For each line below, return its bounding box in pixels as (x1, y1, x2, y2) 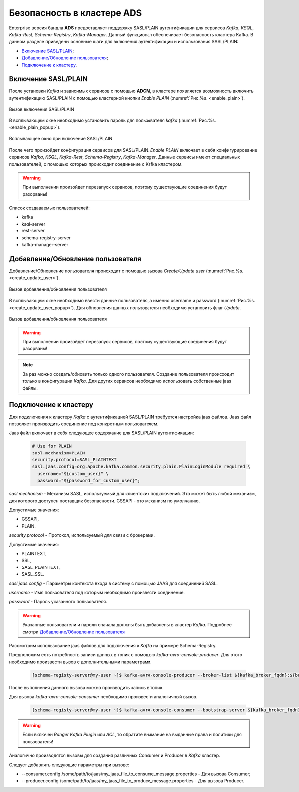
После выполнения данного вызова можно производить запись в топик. (9, 684, 164, 690)
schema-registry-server (21, 234, 71, 241)
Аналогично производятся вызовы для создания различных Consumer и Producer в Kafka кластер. (9, 752, 220, 759)
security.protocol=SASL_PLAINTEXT (32, 457, 117, 463)
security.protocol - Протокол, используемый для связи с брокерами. (9, 532, 155, 538)
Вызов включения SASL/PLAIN (9, 106, 74, 112)
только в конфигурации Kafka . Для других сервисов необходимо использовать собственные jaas (22, 378, 232, 384)
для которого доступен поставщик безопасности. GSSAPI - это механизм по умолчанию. (9, 498, 200, 504)
